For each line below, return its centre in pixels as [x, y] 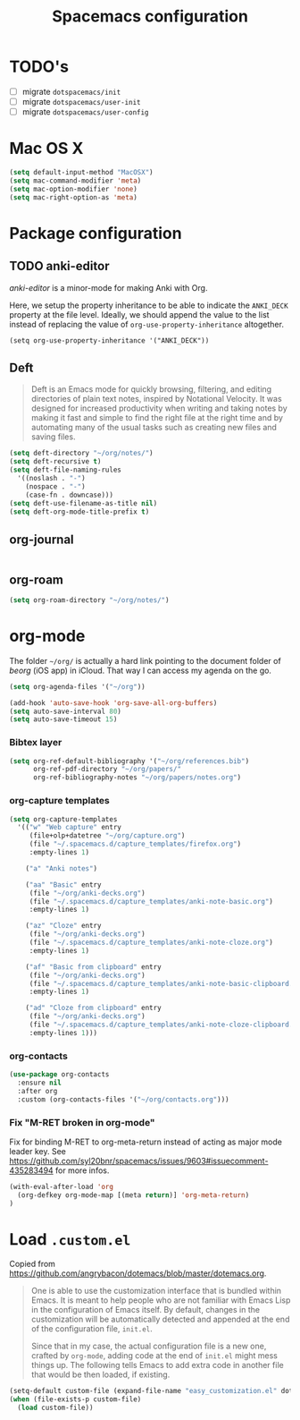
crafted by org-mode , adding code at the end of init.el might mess [154, 1356]
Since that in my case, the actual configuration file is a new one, [149, 1346]
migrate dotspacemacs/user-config [85, 112]
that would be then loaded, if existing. [100, 1374]
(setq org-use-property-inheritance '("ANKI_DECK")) [109, 340]
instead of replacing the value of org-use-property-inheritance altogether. [146, 324]
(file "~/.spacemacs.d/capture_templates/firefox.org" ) [135, 844]
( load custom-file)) [55, 1408]
